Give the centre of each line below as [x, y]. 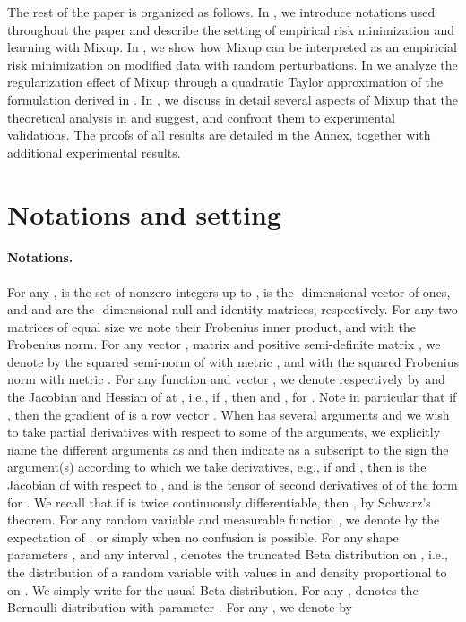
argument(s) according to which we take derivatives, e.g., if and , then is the [217, 467]
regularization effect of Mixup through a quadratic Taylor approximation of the [225, 82]
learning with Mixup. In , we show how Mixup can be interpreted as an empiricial [232, 47]
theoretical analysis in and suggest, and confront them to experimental [201, 117]
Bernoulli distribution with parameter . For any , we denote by [180, 607]
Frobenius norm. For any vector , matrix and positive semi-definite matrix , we [224, 344]
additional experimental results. [94, 152]
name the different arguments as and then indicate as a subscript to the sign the [228, 449]
